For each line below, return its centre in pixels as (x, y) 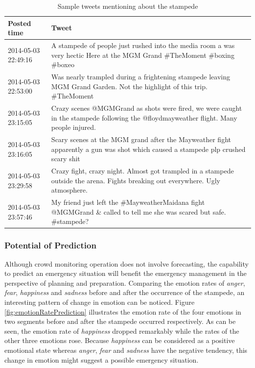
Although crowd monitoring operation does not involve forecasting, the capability (127, 263)
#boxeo (63, 64)
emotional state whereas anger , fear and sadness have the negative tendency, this (126, 350)
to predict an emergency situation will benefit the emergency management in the (126, 273)
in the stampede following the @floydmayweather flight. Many (144, 117)
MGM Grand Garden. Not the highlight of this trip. (129, 86)
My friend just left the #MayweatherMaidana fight (128, 202)
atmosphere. (69, 190)
